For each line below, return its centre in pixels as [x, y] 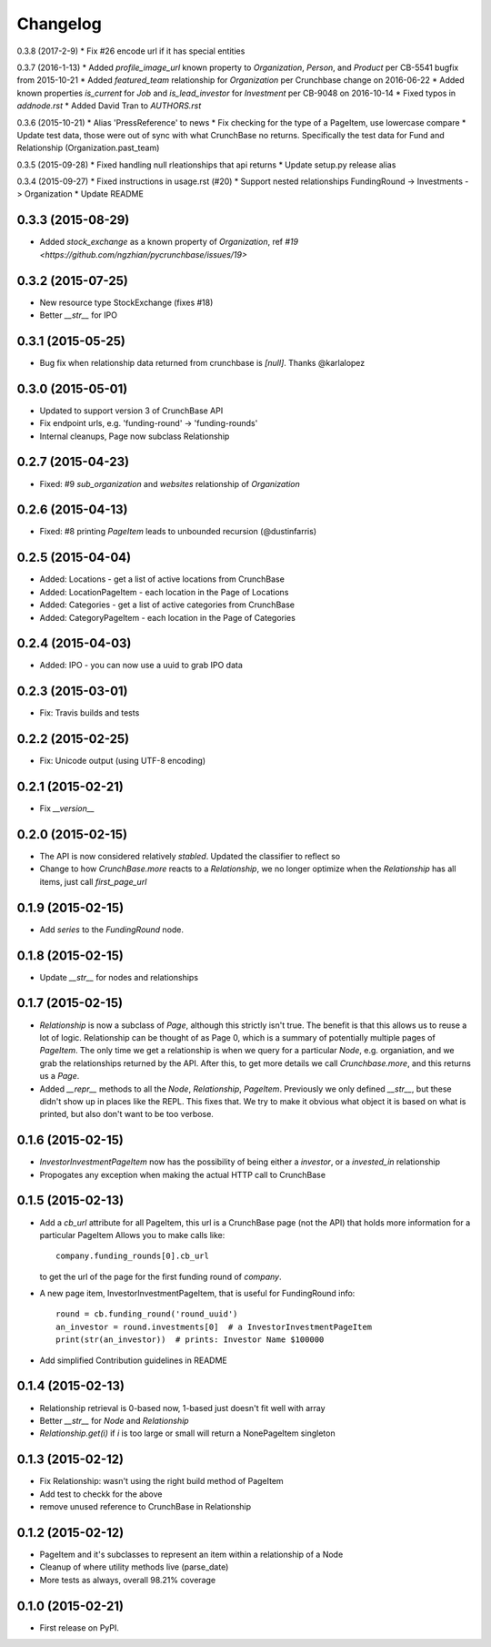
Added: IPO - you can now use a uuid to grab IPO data [141, 666]
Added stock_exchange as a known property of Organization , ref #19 [169, 242]
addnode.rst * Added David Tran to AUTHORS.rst [109, 106]
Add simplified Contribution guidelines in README [133, 1360]
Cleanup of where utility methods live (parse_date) [134, 1567]
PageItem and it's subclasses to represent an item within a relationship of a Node [191, 1554]
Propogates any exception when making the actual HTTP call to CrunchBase [183, 1174]
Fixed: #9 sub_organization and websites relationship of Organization [170, 483]
